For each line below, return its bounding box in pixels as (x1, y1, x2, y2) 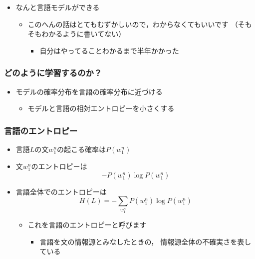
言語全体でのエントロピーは (15, 186, 107, 196)
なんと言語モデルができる (15, 2, 100, 12)
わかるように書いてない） (41, 28, 126, 39)
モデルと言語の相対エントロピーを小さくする (27, 103, 175, 113)
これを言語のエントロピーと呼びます (27, 219, 147, 230)
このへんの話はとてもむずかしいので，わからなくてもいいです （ (27, 18, 238, 29)
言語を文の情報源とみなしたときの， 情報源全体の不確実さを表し (39, 236, 252, 246)
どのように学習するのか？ (4, 66, 102, 79)
